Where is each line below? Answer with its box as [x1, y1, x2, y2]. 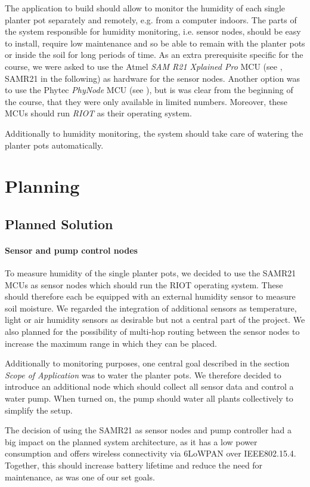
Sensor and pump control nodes [5, 243, 138, 256]
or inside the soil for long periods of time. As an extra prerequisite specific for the [5, 48, 303, 61]
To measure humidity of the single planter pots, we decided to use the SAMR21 [5, 267, 296, 279]
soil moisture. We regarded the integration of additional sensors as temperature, [5, 301, 297, 314]
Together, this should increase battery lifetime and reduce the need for [5, 458, 263, 471]
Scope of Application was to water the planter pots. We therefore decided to [5, 368, 281, 381]
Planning [5, 174, 80, 198]
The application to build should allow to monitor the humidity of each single [5, 2, 286, 14]
